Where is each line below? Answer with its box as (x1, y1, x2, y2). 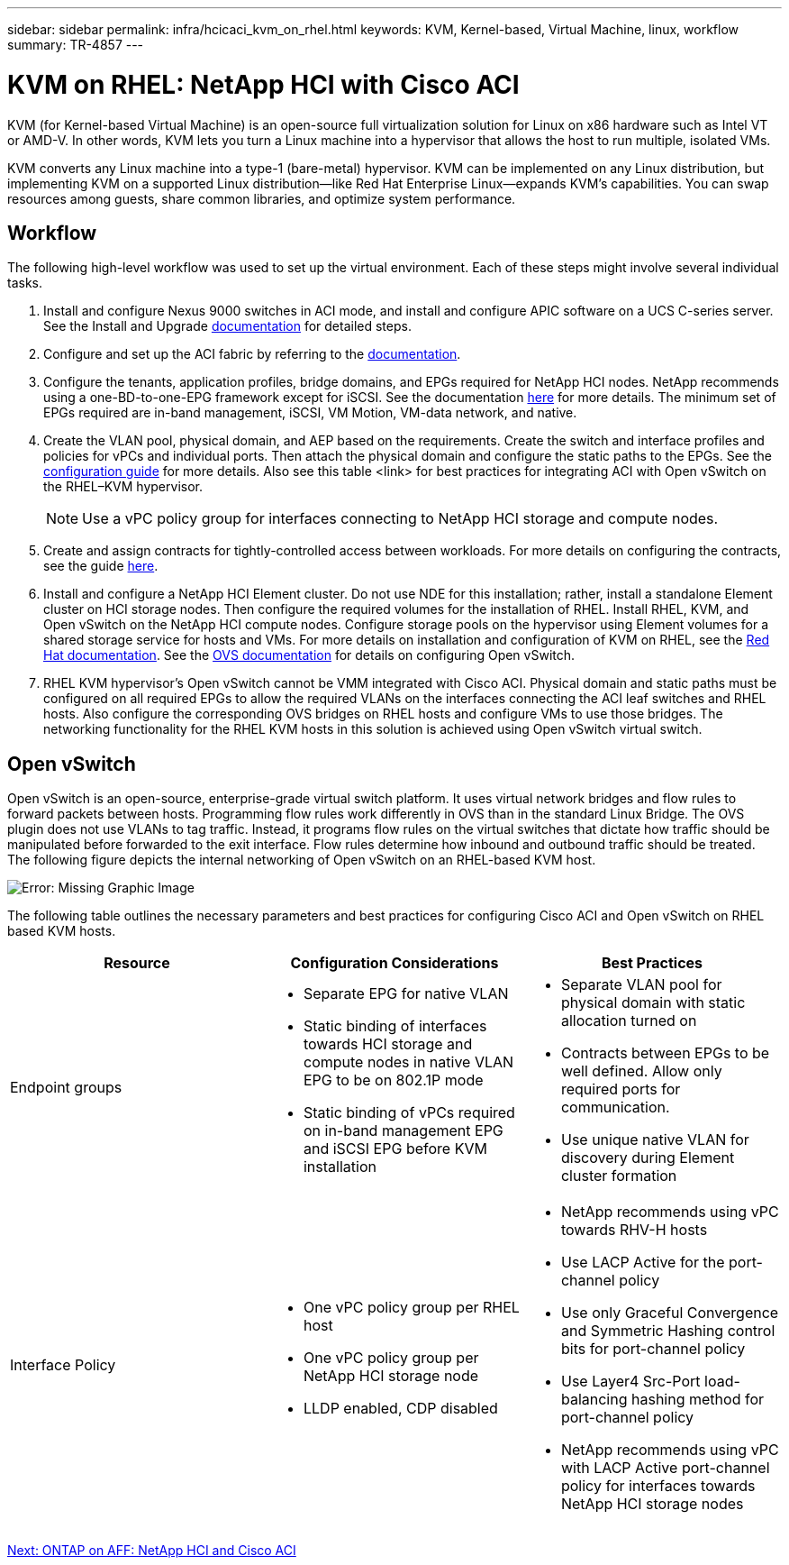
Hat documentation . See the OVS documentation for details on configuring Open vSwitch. (43, 647, 576, 664)
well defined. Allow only (560, 1062, 722, 1081)
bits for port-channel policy (560, 1340, 746, 1359)
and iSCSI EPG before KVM (303, 1139, 487, 1158)
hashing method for (631, 1390, 764, 1409)
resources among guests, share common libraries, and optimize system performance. (7, 190, 516, 206)
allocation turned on (560, 1011, 697, 1030)
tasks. (7, 275, 43, 291)
